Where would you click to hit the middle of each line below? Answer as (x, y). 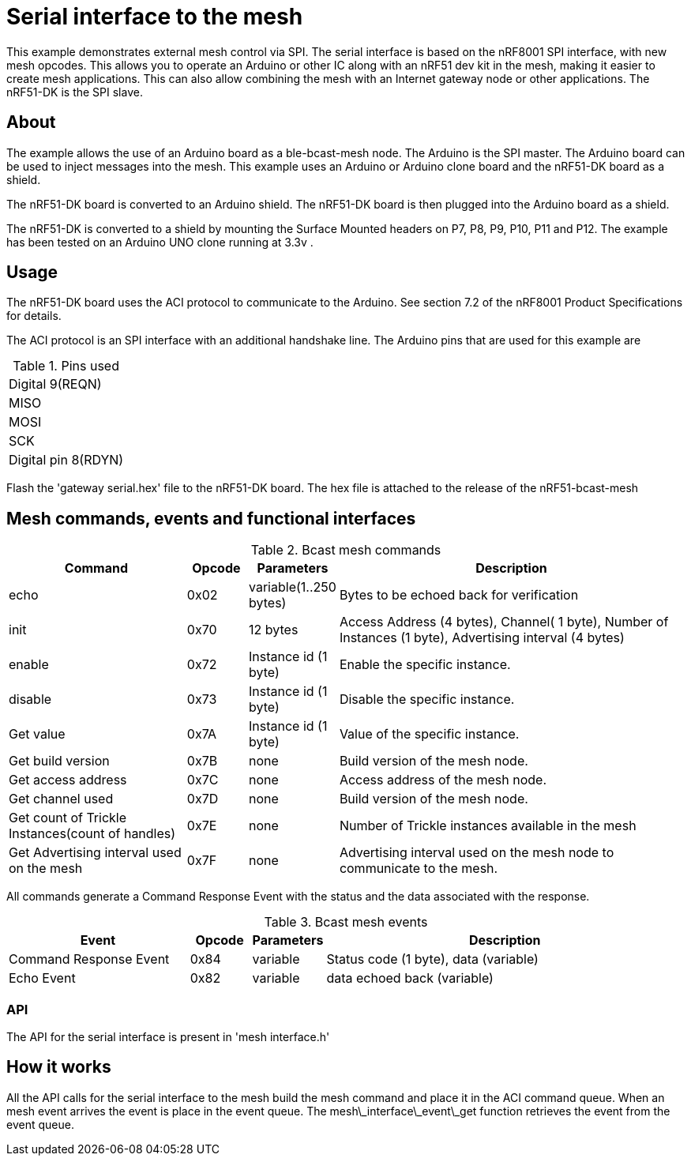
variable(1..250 (293, 587)
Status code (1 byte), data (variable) (432, 959)
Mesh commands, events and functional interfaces (211, 518)
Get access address (68, 780)
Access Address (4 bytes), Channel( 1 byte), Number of (504, 622)
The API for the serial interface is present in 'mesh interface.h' (168, 1037)
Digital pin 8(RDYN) (66, 460)
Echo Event (42, 978)
